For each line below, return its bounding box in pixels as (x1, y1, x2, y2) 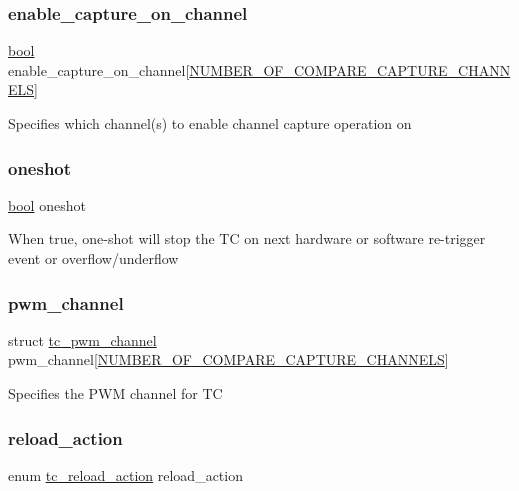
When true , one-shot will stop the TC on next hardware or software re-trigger (8, 228, 486, 249)
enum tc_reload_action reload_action (8, 464, 243, 485)
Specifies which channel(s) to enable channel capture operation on (8, 113, 412, 133)
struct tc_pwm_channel (8, 329, 157, 350)
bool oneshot (8, 194, 86, 215)
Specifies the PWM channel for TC (8, 383, 223, 403)
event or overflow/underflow (8, 248, 179, 268)
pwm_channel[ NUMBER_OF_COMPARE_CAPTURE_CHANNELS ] (8, 349, 449, 370)
